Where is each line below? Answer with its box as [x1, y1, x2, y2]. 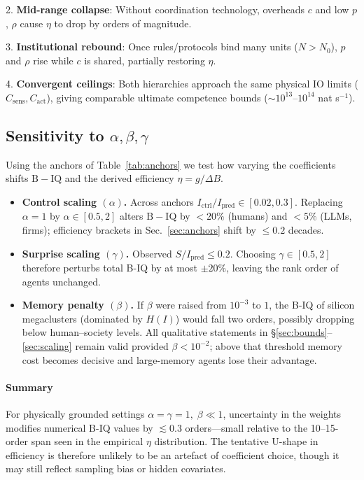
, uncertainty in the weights [223, 407, 342, 421]
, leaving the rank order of [226, 260, 339, 275]
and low [315, 2, 349, 16]
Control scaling [22, 194, 97, 209]
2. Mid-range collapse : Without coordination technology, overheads [6, 2, 305, 16]
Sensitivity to [6, 124, 104, 146]
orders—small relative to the [185, 420, 308, 435]
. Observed [125, 246, 172, 260]
